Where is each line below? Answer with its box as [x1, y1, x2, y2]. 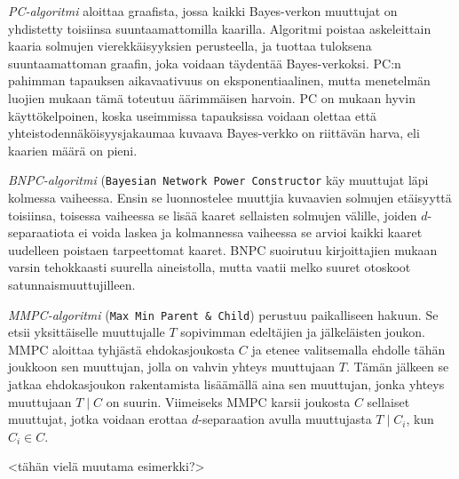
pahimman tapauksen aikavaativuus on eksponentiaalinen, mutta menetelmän [8, 71, 431, 90]
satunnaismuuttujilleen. [8, 275, 136, 293]
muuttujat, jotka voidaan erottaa [8, 410, 188, 428]
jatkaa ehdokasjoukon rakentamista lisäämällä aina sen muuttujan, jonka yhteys [8, 375, 445, 393]
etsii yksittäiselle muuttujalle [8, 323, 165, 341]
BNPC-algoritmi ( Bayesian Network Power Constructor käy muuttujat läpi [8, 171, 429, 189]
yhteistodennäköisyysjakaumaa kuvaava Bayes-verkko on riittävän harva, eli [8, 124, 420, 142]
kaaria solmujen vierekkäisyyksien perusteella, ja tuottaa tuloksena [8, 36, 372, 55]
